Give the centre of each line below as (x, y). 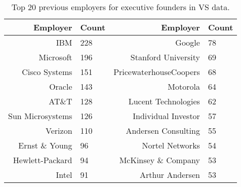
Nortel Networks (171, 145)
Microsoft (55, 57)
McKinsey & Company (159, 160)
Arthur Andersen (170, 175)
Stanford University (165, 57)
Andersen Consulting (163, 130)
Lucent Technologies (164, 101)
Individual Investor (166, 116)
